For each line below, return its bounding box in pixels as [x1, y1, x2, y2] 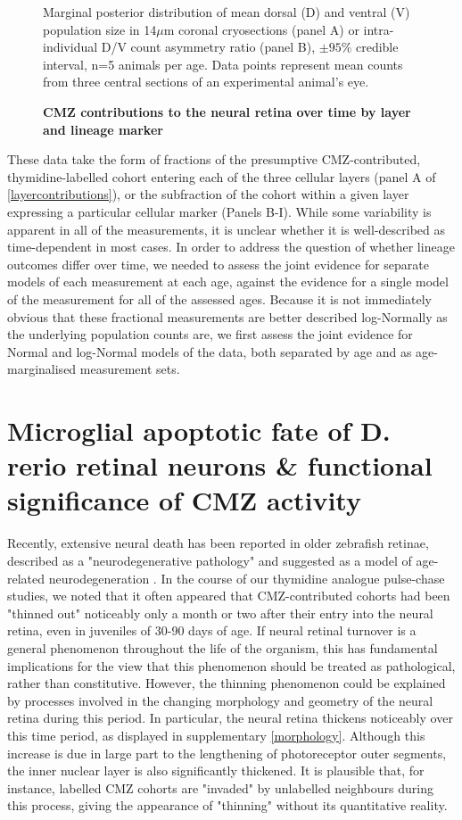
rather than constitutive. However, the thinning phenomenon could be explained [7, 674, 446, 692]
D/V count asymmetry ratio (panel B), [101, 37, 316, 56]
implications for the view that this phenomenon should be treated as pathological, [7, 656, 456, 675]
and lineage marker [43, 120, 163, 138]
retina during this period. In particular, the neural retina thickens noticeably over [7, 708, 453, 727]
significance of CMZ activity [7, 482, 361, 518]
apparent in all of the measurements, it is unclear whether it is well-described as [7, 219, 446, 238]
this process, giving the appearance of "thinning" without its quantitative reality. [7, 796, 448, 815]
